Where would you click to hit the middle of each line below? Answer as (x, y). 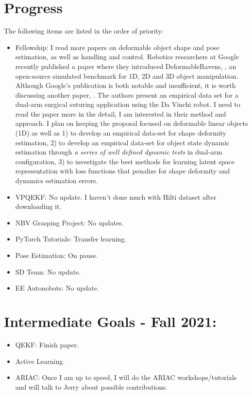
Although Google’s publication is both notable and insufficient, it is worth (126, 85)
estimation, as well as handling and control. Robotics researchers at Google (127, 57)
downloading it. (38, 206)
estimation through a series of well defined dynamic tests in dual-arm (119, 152)
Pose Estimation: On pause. (57, 255)
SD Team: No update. (48, 271)
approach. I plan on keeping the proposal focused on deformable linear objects (132, 123)
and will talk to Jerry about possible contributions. (91, 386)
